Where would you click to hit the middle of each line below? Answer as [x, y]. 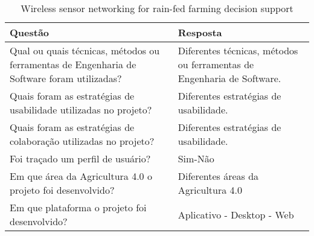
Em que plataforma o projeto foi [78, 207]
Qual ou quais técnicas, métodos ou [85, 50]
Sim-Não [196, 158]
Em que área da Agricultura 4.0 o [81, 176]
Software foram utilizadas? [66, 78]
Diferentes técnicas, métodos [238, 50]
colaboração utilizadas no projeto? [82, 141]
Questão [30, 32]
